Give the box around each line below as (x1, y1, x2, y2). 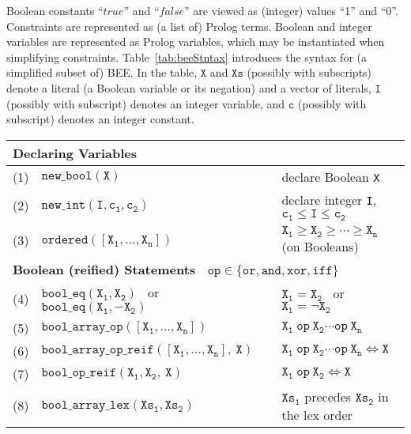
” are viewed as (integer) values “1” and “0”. (184, 2, 398, 18)
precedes (304, 387, 352, 406)
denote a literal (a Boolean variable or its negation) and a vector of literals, (6, 79, 371, 96)
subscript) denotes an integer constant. (6, 111, 194, 127)
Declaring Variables (13, 143, 137, 162)
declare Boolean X (281, 167, 380, 186)
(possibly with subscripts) (247, 64, 372, 81)
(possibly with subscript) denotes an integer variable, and (6, 95, 285, 111)
